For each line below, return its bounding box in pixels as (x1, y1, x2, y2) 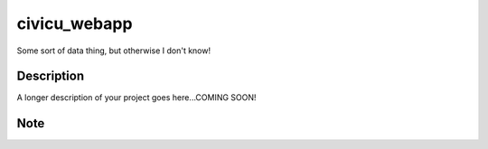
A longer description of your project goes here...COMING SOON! (16, 92, 257, 103)
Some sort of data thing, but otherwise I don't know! (16, 45, 211, 56)
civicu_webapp (16, 14, 133, 33)
